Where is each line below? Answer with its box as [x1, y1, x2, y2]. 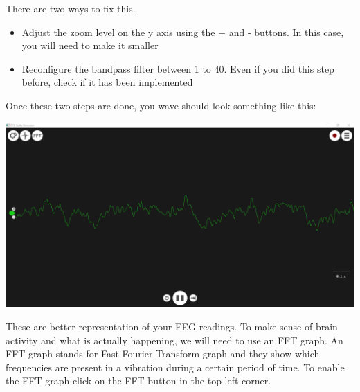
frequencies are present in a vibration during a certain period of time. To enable [6, 359, 345, 374]
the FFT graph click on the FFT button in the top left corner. [6, 373, 271, 388]
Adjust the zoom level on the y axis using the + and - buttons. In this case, [21, 24, 344, 39]
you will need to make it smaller [21, 38, 159, 53]
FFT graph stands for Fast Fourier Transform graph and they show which [6, 346, 320, 361]
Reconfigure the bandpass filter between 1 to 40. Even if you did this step [21, 61, 334, 75]
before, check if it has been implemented [21, 75, 193, 89]
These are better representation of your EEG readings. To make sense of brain [6, 319, 338, 333]
